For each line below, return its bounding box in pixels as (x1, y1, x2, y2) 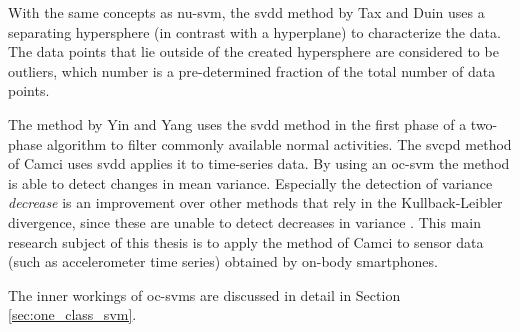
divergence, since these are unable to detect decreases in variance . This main (8, 211, 481, 232)
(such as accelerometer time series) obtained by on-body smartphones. (8, 251, 438, 272)
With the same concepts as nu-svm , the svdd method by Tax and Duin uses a (8, 2, 485, 22)
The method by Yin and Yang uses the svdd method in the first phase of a (8, 113, 467, 134)
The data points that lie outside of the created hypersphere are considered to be (8, 41, 499, 62)
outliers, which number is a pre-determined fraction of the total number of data (8, 60, 496, 81)
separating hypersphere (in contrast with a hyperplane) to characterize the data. (8, 21, 501, 42)
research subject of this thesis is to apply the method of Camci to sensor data (8, 231, 484, 252)
